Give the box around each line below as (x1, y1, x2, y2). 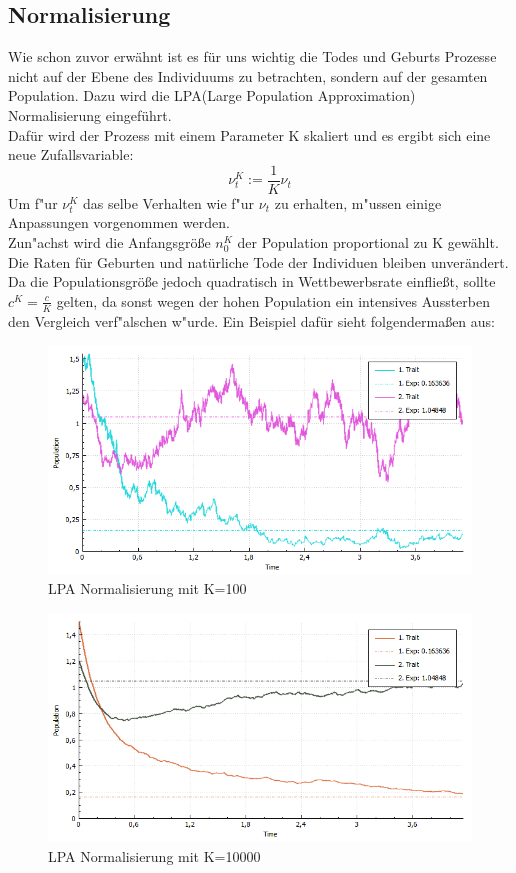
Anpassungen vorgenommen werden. (8, 212, 230, 233)
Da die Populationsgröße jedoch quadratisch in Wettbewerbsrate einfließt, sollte (8, 271, 496, 292)
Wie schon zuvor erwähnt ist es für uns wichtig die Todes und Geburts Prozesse (8, 46, 497, 67)
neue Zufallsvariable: (8, 144, 134, 165)
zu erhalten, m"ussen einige (274, 192, 442, 213)
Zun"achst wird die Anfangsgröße (8, 232, 211, 253)
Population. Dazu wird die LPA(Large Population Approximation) (8, 85, 416, 106)
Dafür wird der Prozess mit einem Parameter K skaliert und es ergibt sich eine (8, 124, 491, 145)
